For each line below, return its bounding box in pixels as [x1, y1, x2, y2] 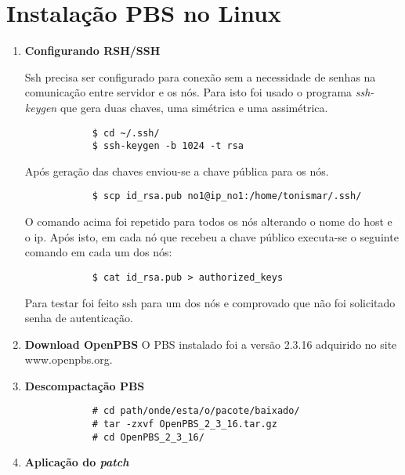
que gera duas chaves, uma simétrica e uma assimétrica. [60, 99, 328, 115]
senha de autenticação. [24, 310, 133, 326]
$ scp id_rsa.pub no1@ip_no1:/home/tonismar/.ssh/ [92, 190, 362, 202]
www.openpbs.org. [24, 351, 113, 368]
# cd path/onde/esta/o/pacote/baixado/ [92, 405, 300, 417]
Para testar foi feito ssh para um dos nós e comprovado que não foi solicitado [24, 294, 396, 310]
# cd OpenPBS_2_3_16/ [92, 431, 204, 443]
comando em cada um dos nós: [24, 244, 172, 260]
